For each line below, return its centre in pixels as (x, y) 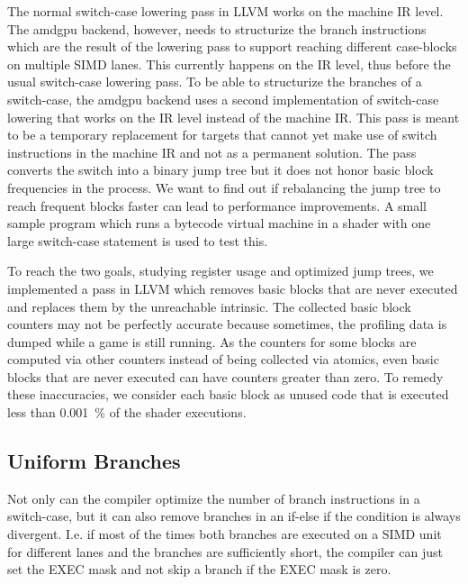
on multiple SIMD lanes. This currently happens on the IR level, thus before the (229, 64)
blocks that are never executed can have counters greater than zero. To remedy (225, 376)
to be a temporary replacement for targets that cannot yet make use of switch (222, 135)
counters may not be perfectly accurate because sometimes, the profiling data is (227, 324)
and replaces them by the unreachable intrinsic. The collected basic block (209, 306)
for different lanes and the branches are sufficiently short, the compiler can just (225, 551)
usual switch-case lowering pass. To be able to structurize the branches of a (215, 82)
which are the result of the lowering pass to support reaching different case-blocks (232, 46)
